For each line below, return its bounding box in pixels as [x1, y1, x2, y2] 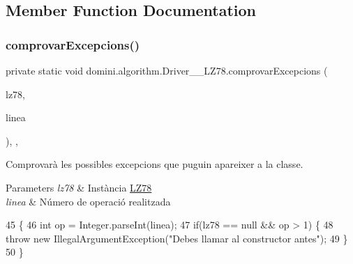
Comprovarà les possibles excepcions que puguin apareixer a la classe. [6, 157, 303, 171]
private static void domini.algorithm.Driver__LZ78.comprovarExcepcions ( [6, 63, 328, 77]
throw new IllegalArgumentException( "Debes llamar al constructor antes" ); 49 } [6, 231, 348, 245]
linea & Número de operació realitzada [6, 194, 171, 208]
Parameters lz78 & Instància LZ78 [6, 180, 152, 194]
